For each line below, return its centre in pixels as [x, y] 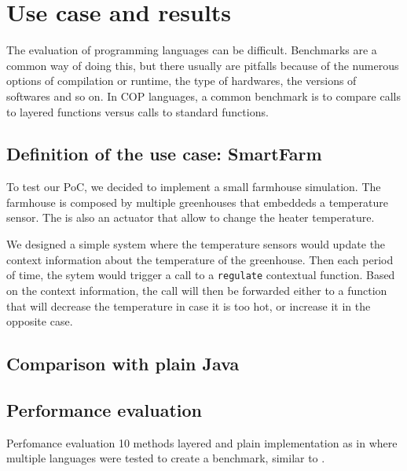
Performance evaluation [104, 409]
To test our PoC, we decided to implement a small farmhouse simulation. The [194, 187]
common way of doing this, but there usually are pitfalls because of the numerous [203, 65]
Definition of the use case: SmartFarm [164, 154]
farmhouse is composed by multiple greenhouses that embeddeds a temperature [197, 202]
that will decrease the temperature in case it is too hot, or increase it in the [189, 305]
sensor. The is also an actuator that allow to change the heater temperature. [191, 217]
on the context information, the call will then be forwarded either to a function [197, 290]
